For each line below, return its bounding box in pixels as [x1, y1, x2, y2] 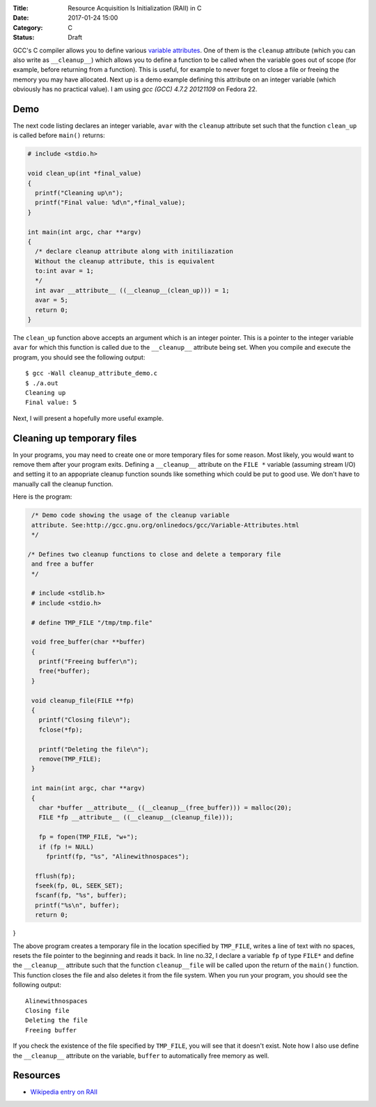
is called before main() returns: [13, 131, 105, 139]
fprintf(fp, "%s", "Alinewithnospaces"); [45, 852, 189, 860]
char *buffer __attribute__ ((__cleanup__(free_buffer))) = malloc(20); [38, 803, 292, 812]
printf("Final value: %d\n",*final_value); [35, 199, 186, 207]
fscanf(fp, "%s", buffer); [35, 892, 127, 899]
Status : [13, 33, 35, 42]
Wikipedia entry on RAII [30, 1087, 97, 1097]
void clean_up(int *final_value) [27, 169, 142, 178]
